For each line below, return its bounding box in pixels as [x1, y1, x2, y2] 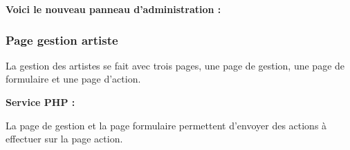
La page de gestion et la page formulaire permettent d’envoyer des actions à [6, 118, 327, 132]
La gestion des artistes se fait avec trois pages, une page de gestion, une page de [6, 58, 345, 72]
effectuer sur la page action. [6, 131, 123, 146]
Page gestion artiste [6, 31, 118, 48]
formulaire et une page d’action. [6, 72, 141, 86]
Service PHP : [6, 95, 75, 109]
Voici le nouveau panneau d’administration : [6, 2, 221, 16]
